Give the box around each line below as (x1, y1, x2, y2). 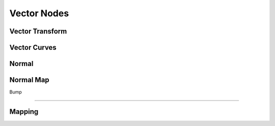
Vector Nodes (9, 8, 69, 19)
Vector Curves (9, 43, 57, 52)
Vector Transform (9, 27, 67, 36)
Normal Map (9, 76, 49, 84)
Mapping (9, 107, 39, 116)
